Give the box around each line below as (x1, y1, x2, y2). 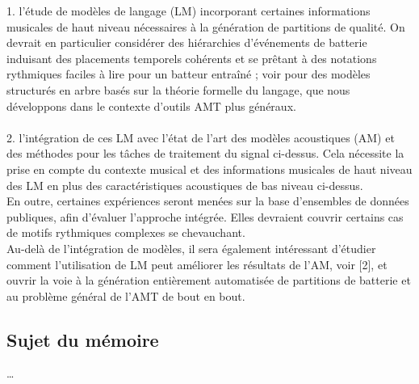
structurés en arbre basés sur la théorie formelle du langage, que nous (6, 81, 350, 98)
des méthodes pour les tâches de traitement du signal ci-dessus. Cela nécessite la (6, 145, 404, 162)
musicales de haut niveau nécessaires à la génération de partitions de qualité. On (6, 18, 405, 35)
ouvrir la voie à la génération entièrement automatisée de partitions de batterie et (6, 272, 411, 289)
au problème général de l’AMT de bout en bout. (6, 287, 245, 304)
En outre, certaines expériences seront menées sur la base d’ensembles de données (6, 192, 409, 209)
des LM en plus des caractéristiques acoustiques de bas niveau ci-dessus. (6, 176, 363, 193)
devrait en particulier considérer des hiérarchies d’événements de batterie (6, 34, 367, 51)
